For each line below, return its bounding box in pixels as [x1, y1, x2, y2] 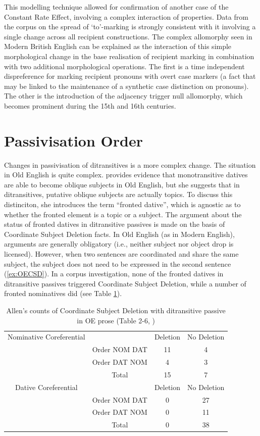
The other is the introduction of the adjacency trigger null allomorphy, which [4, 90, 243, 101]
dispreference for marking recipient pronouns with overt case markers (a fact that [4, 71, 256, 81]
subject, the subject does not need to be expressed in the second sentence [4, 258, 231, 269]
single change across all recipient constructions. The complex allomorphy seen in [4, 31, 252, 41]
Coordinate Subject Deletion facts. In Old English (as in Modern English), [4, 228, 235, 239]
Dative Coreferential [15, 381, 78, 392]
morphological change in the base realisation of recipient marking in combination [4, 51, 254, 61]
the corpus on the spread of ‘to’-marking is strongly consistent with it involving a [4, 21, 256, 32]
